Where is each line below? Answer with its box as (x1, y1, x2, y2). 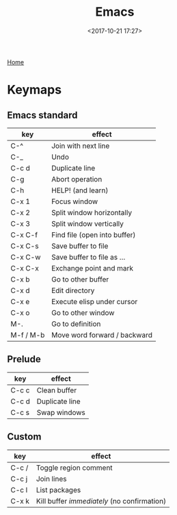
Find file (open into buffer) (51, 230, 136, 240)
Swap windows (36, 407, 85, 417)
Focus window (51, 197, 98, 206)
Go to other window (51, 307, 115, 317)
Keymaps (7, 82, 62, 98)
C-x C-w (10, 252, 41, 262)
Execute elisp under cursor (51, 297, 138, 306)
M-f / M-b (10, 330, 45, 340)
